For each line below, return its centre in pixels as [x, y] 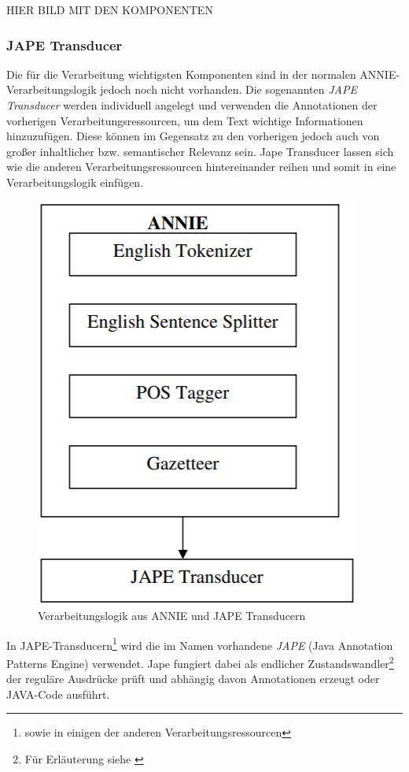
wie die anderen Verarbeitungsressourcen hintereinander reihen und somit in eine [201, 167]
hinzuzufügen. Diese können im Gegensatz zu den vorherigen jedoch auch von [193, 136]
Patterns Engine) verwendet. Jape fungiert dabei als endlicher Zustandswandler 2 [200, 662]
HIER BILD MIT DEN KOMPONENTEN [110, 9]
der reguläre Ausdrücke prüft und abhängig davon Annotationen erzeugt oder [193, 679]
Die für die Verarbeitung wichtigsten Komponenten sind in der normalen [181, 74]
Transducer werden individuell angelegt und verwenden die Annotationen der [192, 105]
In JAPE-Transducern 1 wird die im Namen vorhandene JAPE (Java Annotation [200, 644]
